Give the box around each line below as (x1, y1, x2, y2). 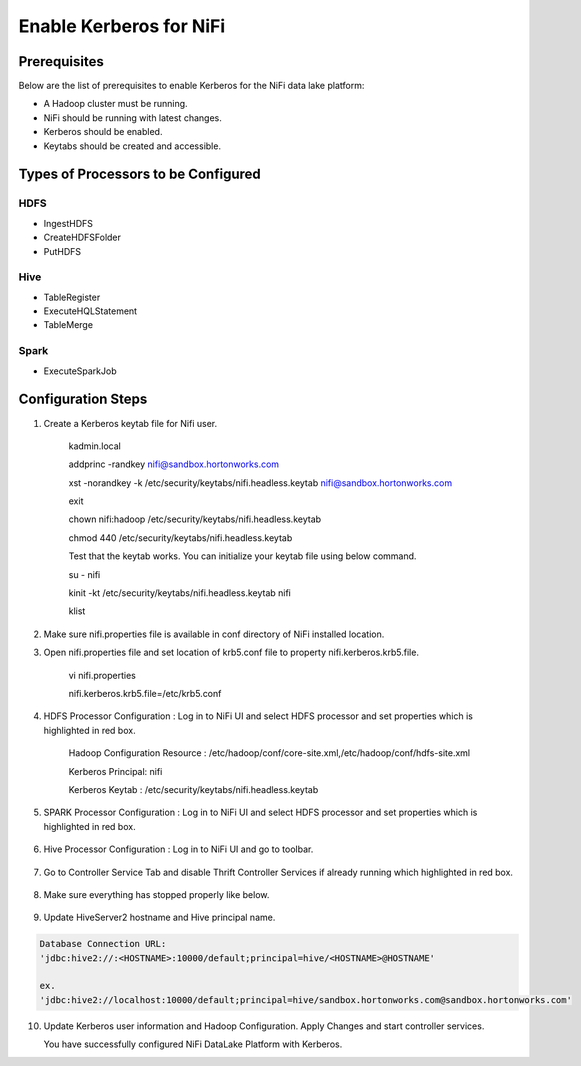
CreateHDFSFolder (43, 231, 122, 244)
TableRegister (43, 291, 101, 303)
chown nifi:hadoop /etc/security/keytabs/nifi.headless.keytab (68, 513, 322, 525)
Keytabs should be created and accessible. (43, 140, 222, 152)
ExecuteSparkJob (43, 365, 117, 377)
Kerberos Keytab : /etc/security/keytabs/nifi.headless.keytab (68, 783, 319, 795)
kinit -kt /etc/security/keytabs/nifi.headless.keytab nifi (68, 587, 292, 599)
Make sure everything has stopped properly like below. (43, 888, 270, 900)
